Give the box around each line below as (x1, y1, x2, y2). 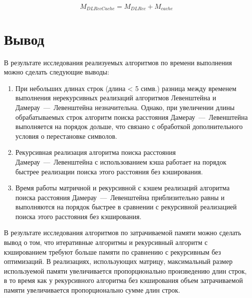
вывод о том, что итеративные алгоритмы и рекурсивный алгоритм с (4, 237, 208, 247)
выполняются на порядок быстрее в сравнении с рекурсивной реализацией (15, 202, 237, 212)
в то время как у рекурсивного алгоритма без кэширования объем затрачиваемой (4, 275, 243, 285)
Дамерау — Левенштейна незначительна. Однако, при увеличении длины (15, 102, 235, 112)
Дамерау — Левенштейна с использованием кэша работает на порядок (15, 156, 227, 167)
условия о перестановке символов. (15, 130, 117, 141)
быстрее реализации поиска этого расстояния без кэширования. (15, 166, 203, 176)
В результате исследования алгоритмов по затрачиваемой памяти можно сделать (4, 227, 241, 238)
